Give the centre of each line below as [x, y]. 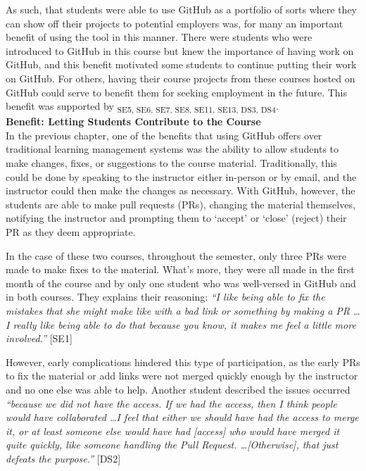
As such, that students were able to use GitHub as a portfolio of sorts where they [181, 9]
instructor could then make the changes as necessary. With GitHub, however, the [181, 190]
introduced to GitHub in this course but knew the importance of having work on [180, 50]
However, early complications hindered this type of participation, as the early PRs [183, 362]
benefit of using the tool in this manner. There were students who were [159, 37]
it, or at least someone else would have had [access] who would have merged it [173, 431]
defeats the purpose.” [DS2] [63, 458]
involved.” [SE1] [39, 338]
